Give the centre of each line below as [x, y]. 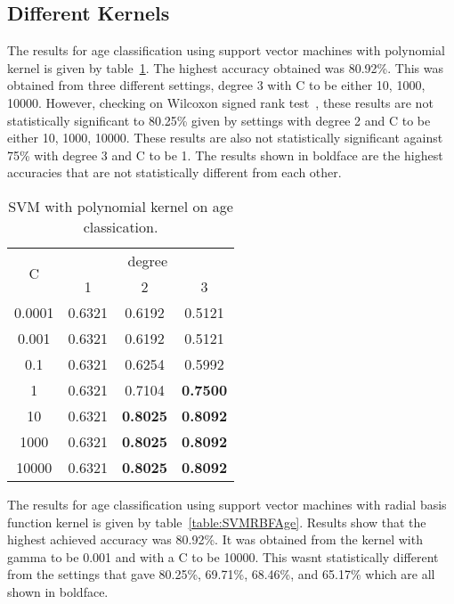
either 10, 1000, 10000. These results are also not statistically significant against [225, 138]
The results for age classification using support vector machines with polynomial [226, 50]
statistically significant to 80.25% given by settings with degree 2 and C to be [219, 120]
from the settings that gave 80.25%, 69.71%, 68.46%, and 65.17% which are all [221, 574]
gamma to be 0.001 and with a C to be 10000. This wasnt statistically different [223, 556]
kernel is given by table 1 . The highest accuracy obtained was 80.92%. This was [226, 67]
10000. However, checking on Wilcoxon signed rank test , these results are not [220, 102]
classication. [121, 226]
